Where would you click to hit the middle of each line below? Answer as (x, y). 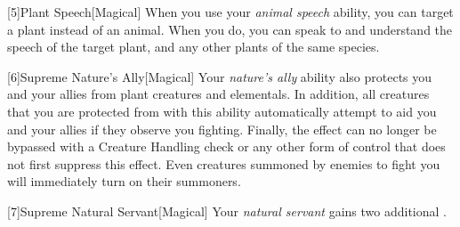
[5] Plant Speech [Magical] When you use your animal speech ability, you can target (230, 12)
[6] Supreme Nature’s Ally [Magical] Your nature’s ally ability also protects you (220, 76)
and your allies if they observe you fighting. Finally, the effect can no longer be (222, 129)
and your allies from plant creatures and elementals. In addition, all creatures (218, 94)
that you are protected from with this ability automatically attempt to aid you (222, 111)
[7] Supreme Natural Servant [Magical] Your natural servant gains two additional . (227, 211)
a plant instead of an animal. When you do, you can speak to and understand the (230, 29)
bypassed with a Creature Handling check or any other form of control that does (226, 146)
